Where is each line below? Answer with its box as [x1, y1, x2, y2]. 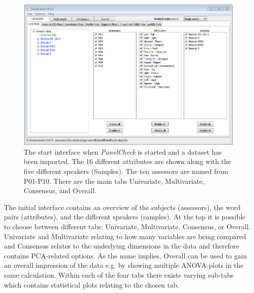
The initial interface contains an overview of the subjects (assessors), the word [4, 202, 241, 212]
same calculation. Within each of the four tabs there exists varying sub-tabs [4, 269, 234, 280]
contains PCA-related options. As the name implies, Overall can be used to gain [4, 250, 247, 260]
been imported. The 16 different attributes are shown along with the [24, 156, 231, 167]
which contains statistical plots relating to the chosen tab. [4, 279, 179, 290]
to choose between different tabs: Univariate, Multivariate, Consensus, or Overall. [4, 221, 251, 231]
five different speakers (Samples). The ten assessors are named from [24, 166, 228, 176]
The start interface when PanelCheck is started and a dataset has [24, 146, 222, 157]
